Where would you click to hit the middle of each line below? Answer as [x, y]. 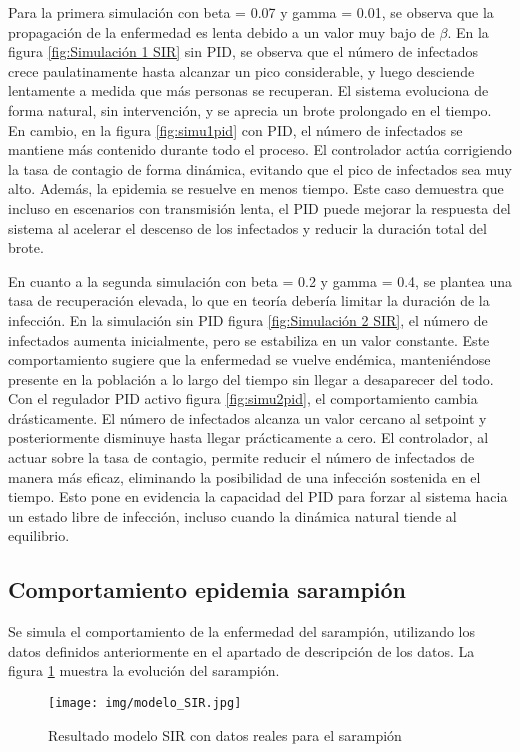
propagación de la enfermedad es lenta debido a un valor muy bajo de [221, 31]
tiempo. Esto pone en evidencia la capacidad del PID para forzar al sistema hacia [258, 496]
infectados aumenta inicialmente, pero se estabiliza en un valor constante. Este [249, 339]
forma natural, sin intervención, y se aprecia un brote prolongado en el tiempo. [250, 109]
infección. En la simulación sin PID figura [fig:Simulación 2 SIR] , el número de [248, 319]
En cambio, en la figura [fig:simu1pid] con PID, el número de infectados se [235, 129]
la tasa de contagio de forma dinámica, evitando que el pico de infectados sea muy [260, 168]
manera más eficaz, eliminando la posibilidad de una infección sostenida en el [244, 476]
